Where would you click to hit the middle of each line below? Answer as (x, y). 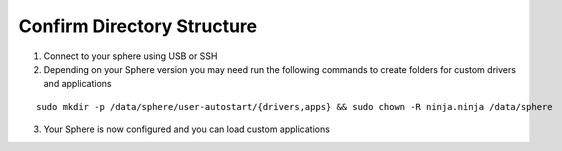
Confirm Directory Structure (138, 26)
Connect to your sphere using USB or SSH (130, 56)
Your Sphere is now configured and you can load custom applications (186, 129)
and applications (77, 84)
